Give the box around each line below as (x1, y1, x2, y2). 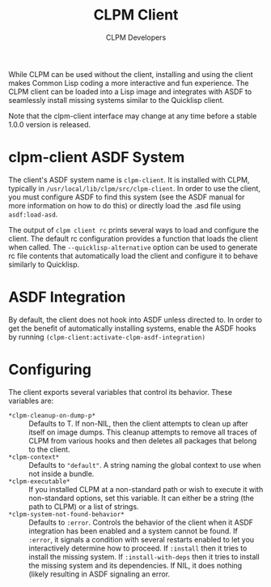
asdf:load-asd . (8, 209, 58, 219)
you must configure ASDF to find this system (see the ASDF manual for (8, 192, 245, 202)
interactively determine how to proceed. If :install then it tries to (28, 543, 248, 553)
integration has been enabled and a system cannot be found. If (28, 525, 239, 536)
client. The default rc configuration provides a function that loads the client (8, 234, 258, 243)
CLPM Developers (105, 32, 167, 42)
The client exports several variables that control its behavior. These (8, 387, 233, 396)
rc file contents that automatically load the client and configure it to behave (8, 251, 259, 260)
